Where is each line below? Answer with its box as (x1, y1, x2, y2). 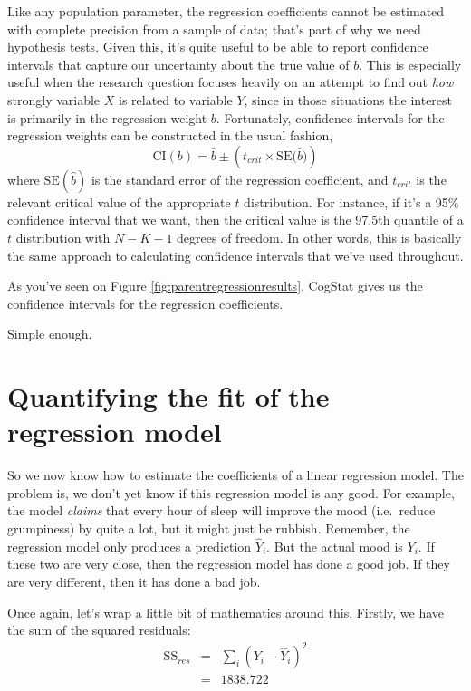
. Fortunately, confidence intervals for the (216, 108, 445, 127)
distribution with (15, 227, 111, 246)
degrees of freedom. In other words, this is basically (177, 227, 462, 246)
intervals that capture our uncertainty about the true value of (7, 54, 350, 73)
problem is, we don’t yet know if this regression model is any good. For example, (7, 483, 455, 502)
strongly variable (7, 90, 101, 109)
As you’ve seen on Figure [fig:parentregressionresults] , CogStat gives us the (7, 276, 423, 295)
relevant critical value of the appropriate (7, 192, 231, 211)
